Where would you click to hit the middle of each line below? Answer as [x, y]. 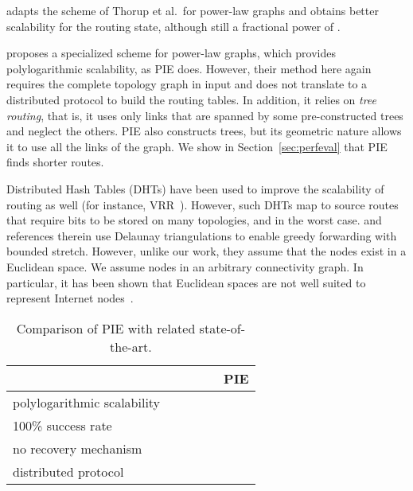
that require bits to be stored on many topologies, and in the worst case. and [194, 220]
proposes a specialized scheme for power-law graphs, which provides [171, 53]
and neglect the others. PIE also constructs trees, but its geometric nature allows [204, 131]
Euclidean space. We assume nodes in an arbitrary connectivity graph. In [185, 266]
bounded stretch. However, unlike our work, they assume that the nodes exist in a [206, 251]
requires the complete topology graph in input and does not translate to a [187, 84]
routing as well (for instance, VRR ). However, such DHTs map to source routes [203, 204]
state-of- [222, 328]
